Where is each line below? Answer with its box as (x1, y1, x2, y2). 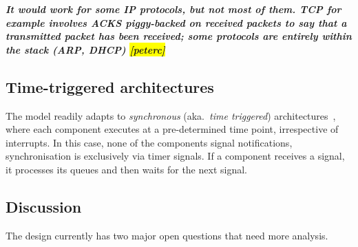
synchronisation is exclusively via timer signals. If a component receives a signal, (6, 149, 345, 163)
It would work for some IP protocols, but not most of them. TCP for (6, 2, 341, 16)
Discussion (6, 195, 82, 217)
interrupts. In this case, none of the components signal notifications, (6, 135, 293, 149)
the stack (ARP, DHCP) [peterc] (6, 42, 165, 56)
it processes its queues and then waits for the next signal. (6, 162, 247, 176)
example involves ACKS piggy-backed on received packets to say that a (6, 15, 347, 30)
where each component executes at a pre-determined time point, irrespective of (6, 122, 339, 136)
